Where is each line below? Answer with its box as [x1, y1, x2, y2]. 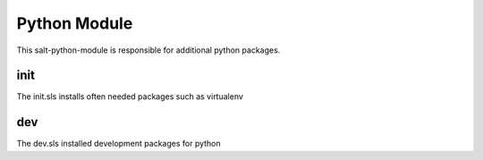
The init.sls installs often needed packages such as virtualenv [16, 91, 243, 102]
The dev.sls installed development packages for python [16, 139, 221, 149]
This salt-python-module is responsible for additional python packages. [16, 45, 281, 55]
